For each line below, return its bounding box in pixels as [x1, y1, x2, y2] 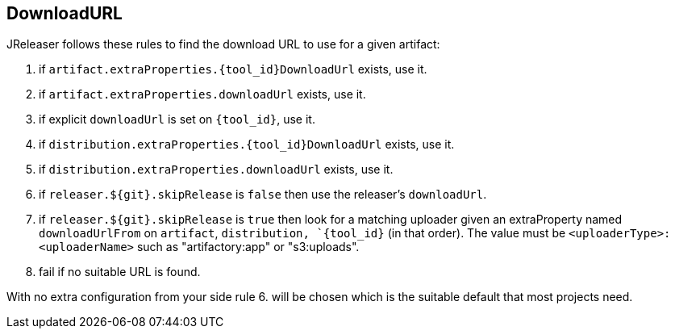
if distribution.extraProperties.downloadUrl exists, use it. [39, 162, 394, 177]
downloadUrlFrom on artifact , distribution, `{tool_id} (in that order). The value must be [39, 226, 566, 241]
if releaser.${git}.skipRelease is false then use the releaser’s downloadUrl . [39, 187, 487, 202]
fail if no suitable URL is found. [39, 265, 201, 279]
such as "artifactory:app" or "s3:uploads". [136, 240, 360, 254]
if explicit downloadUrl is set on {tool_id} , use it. [39, 112, 315, 127]
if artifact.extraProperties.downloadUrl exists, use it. [39, 87, 366, 102]
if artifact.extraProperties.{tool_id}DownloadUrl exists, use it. [39, 62, 427, 77]
